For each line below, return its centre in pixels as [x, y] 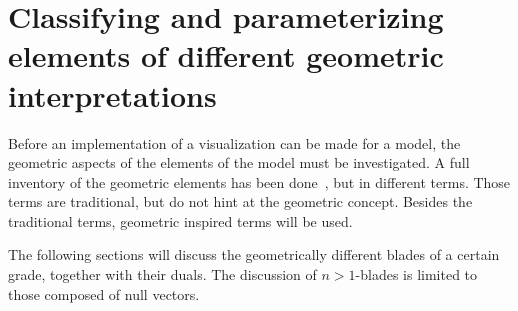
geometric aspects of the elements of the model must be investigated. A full [239, 162]
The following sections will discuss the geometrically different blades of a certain [254, 254]
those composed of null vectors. [104, 293]
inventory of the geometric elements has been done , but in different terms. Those [259, 181]
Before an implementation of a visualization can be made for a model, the [234, 142]
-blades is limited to [416, 274]
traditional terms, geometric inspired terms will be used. [180, 220]
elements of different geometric [226, 55]
